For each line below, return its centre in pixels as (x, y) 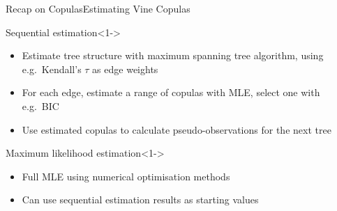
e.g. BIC (40, 105)
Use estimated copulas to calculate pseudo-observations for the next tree (177, 129)
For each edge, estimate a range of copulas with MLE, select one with (171, 92)
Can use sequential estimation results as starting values (140, 200)
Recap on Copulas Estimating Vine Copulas (98, 8)
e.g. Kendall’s (52, 69)
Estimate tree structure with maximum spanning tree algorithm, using (173, 55)
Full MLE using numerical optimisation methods (126, 176)
